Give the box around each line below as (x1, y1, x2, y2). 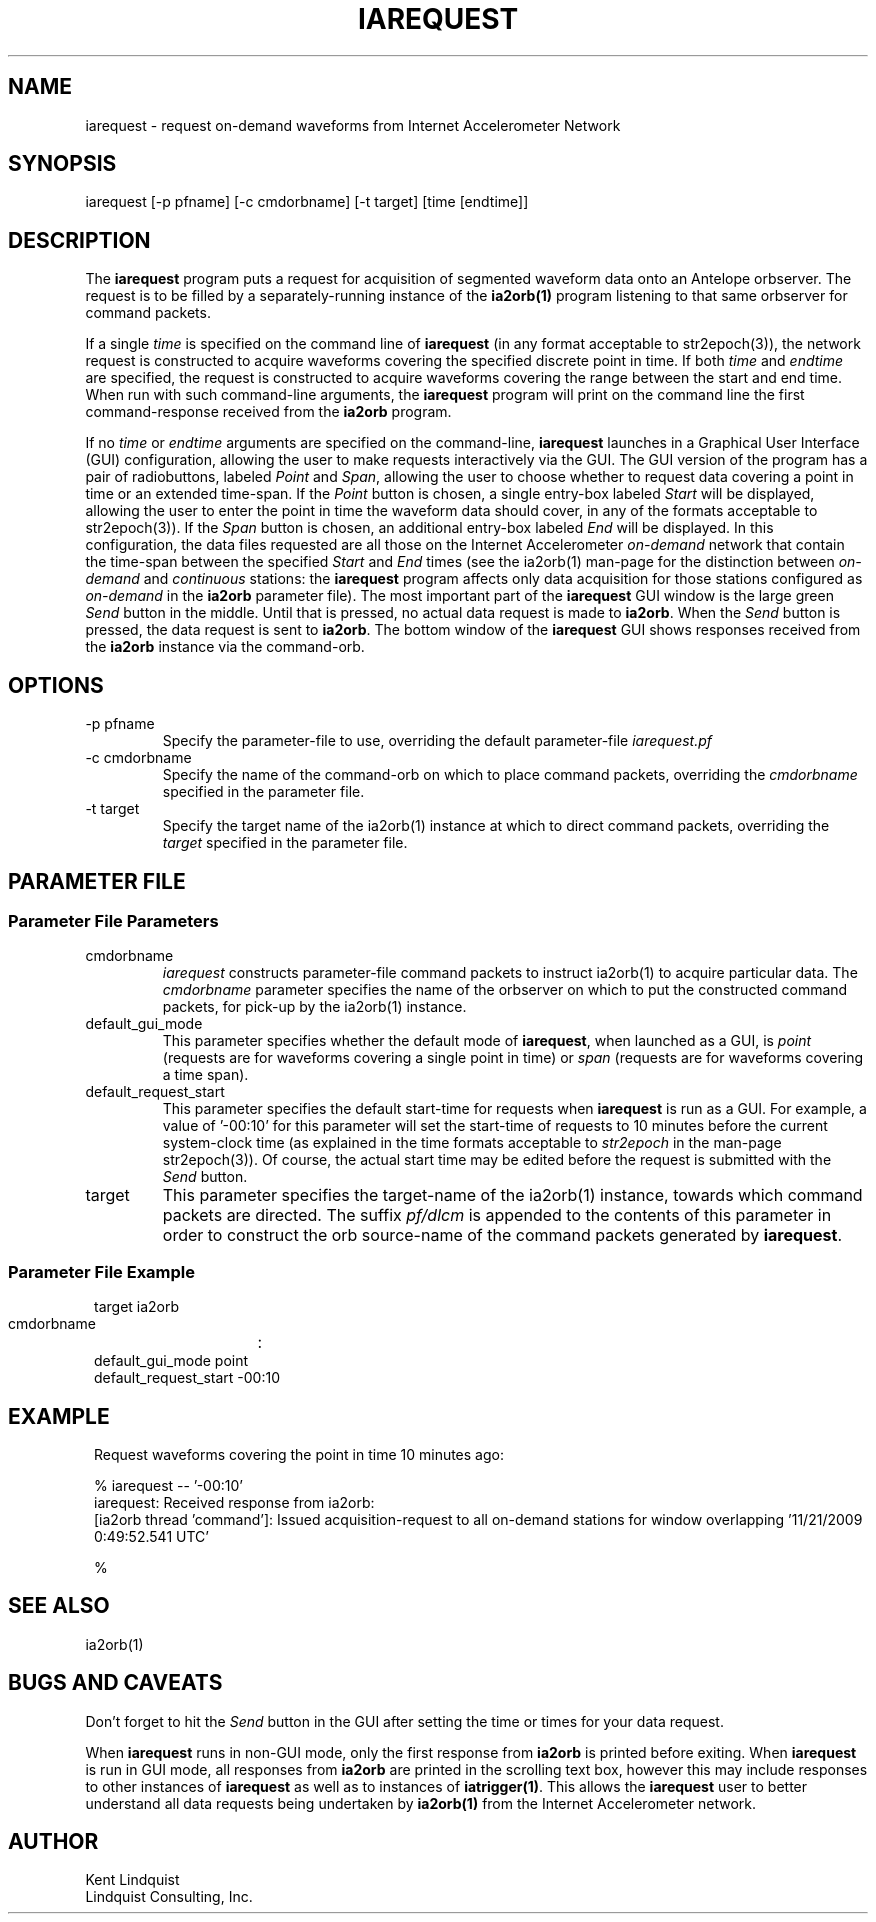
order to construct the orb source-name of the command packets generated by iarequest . (162, 1225, 843, 1246)
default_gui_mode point (94, 1352, 249, 1370)
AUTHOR (8, 1829, 99, 1855)
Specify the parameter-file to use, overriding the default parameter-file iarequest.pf (162, 732, 712, 750)
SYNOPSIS (8, 151, 117, 177)
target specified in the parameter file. (162, 834, 408, 852)
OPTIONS (8, 672, 104, 698)
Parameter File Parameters (8, 910, 219, 931)
